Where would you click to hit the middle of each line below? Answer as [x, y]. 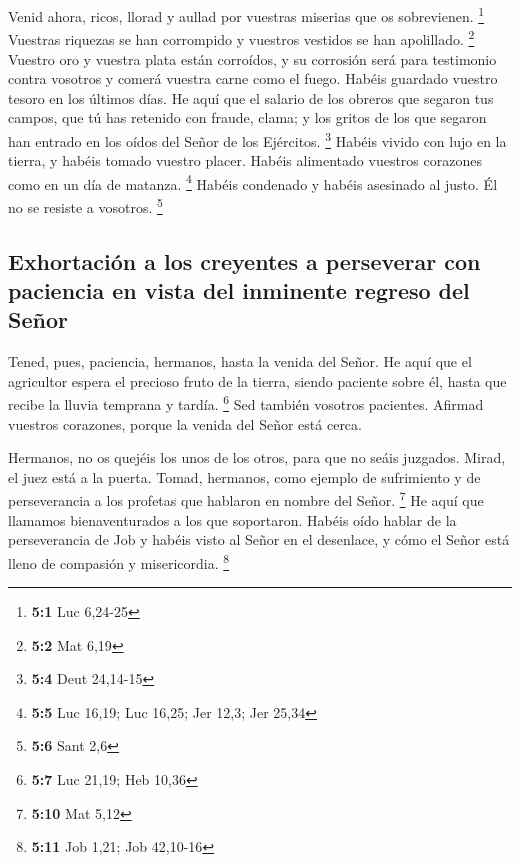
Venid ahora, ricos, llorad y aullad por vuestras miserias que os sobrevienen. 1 [246, 14]
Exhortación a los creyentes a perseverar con [244, 260]
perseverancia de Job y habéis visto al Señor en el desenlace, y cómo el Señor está [259, 539]
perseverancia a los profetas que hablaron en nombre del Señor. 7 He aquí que [246, 499]
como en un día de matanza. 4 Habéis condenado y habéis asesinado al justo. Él [253, 182]
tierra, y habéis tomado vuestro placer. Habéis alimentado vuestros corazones [245, 160]
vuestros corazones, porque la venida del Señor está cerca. [185, 423]
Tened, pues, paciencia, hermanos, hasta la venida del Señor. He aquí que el [240, 361]
